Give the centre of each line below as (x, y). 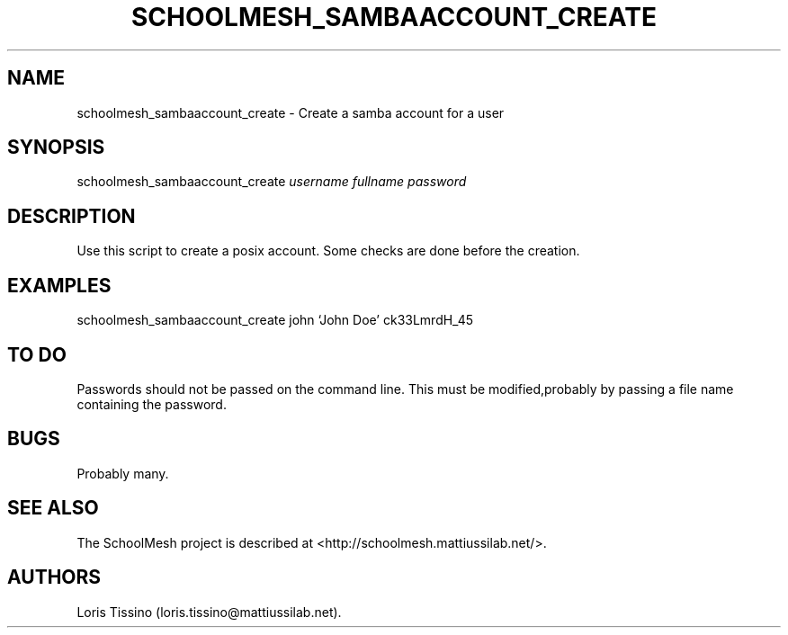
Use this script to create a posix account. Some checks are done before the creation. (328, 251)
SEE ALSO (53, 508)
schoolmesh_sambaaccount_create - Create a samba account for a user (291, 112)
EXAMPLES (59, 285)
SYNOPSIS (56, 148)
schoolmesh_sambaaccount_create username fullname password (272, 182)
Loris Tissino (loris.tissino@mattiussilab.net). (209, 612)
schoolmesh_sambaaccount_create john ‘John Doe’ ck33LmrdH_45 (275, 320)
